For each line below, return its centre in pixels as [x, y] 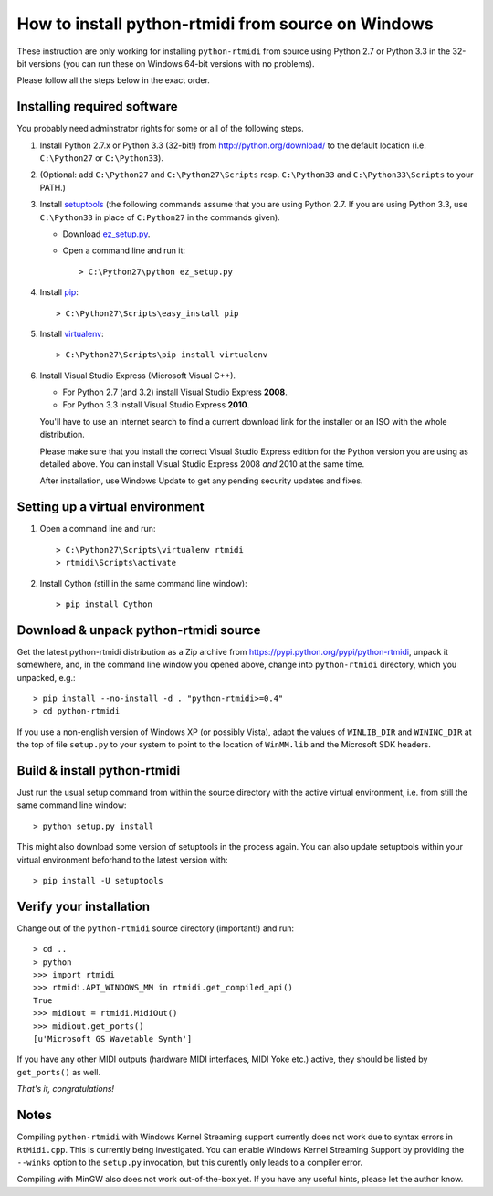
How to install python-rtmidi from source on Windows [225, 24]
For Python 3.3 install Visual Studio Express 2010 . [156, 405]
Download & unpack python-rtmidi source [139, 630]
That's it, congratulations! [65, 1089]
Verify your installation [84, 906]
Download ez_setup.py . [106, 234]
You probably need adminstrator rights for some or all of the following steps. [161, 129]
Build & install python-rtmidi [99, 771]
